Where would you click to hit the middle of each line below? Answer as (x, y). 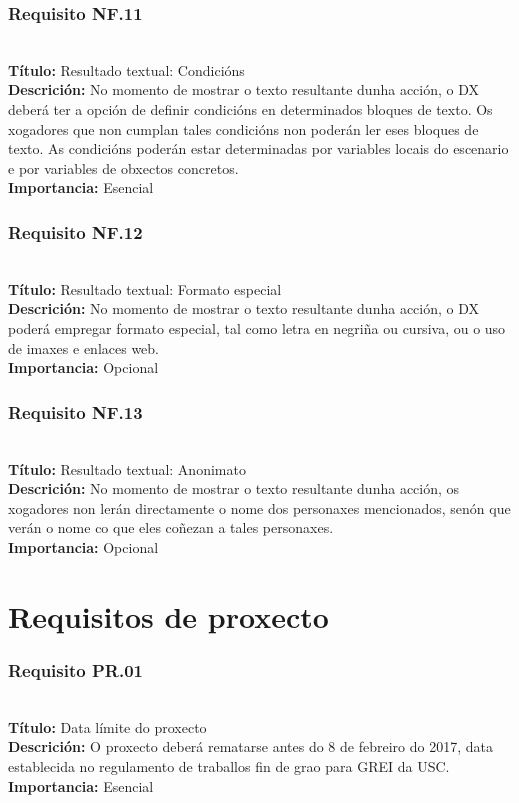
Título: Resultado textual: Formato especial (145, 288)
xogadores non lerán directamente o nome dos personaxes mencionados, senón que (259, 507)
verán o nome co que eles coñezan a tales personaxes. (171, 527)
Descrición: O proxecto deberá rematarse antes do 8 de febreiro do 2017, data (250, 746)
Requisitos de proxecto (168, 615)
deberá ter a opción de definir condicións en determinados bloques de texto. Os (250, 109)
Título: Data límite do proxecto (107, 726)
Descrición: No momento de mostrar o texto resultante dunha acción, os (234, 488)
